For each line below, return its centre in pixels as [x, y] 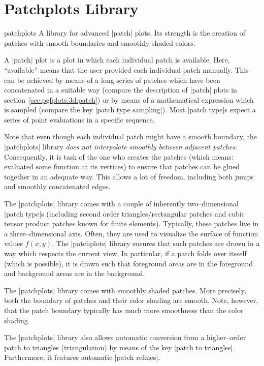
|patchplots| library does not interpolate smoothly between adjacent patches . [121, 147]
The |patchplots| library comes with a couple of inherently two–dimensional [121, 204]
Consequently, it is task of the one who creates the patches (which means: [119, 156]
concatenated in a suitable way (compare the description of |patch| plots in [121, 90]
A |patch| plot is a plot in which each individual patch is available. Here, [117, 60]
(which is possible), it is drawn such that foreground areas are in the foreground [128, 263]
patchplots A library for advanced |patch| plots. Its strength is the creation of [125, 33]
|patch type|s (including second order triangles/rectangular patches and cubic [124, 213]
